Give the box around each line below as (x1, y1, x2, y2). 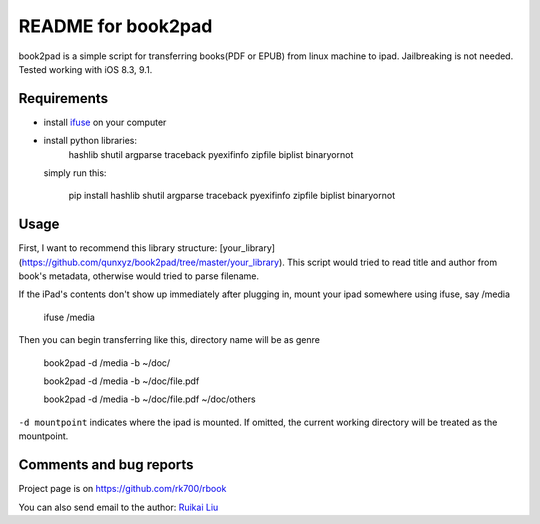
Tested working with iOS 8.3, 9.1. (18, 63, 153, 75)
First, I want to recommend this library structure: (18, 242, 218, 254)
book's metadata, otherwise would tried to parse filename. (18, 270, 260, 282)
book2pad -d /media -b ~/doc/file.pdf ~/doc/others (43, 393, 256, 405)
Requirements (18, 90, 109, 107)
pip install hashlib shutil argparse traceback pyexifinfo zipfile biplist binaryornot (68, 190, 395, 202)
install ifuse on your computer (43, 116, 167, 128)
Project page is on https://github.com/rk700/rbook (18, 483, 227, 495)
